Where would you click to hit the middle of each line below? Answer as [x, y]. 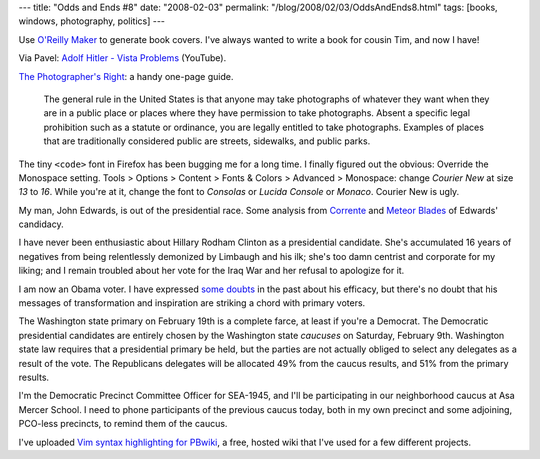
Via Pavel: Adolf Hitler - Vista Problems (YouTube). [122, 58]
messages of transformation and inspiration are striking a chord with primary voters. [192, 303]
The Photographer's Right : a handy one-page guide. [126, 76]
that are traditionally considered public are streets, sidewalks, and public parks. [207, 141]
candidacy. [41, 224]
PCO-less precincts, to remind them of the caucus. [123, 424]
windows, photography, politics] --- [91, 21]
